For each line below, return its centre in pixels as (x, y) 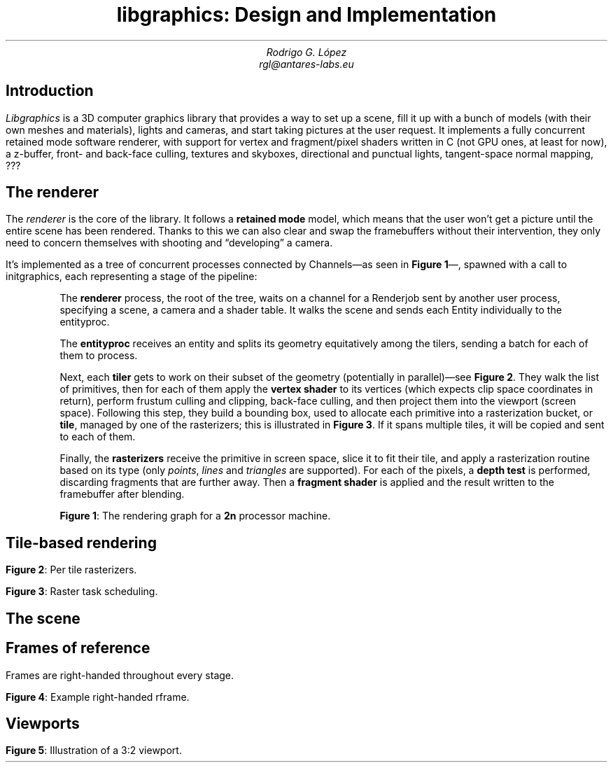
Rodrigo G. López (306, 52)
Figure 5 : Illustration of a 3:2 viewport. (94, 750)
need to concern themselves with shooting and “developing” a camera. (169, 243)
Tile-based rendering (81, 543)
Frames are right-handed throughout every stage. (120, 675)
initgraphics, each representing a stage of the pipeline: (132, 277)
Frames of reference (78, 648)
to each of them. (98, 437)
